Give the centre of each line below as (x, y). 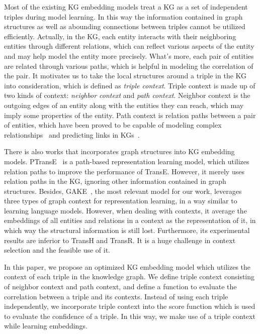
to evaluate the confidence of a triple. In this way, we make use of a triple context (130, 316)
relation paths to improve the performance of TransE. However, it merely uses (124, 171)
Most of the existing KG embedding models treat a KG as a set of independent (126, 7)
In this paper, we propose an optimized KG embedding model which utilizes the (127, 266)
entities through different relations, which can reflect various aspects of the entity (129, 46)
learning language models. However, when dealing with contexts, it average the (125, 210)
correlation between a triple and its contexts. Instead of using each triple (116, 296)
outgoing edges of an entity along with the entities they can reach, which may (124, 105)
